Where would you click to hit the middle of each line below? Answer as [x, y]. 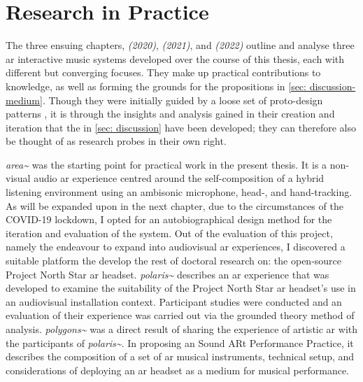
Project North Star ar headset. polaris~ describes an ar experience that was [168, 274]
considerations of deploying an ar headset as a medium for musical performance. [177, 370]
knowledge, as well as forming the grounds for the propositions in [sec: [156, 86]
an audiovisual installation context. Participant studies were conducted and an [174, 301]
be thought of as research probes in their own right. [116, 141]
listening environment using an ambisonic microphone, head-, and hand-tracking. [179, 192]
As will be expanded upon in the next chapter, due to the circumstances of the [175, 205]
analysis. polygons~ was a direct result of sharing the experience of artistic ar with [182, 329]
